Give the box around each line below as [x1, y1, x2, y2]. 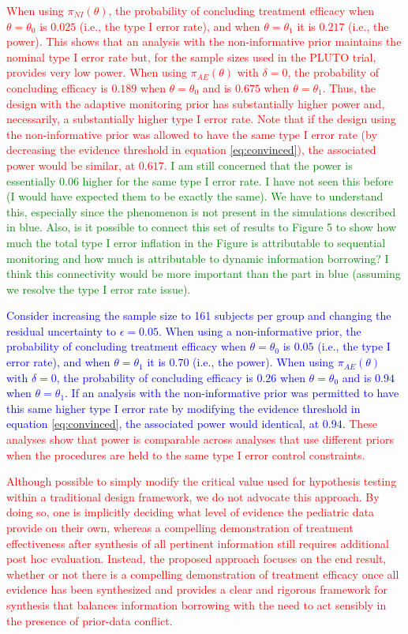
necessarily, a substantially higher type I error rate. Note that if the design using [6, 111, 396, 127]
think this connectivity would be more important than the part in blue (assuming [6, 265, 401, 282]
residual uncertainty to [6, 322, 117, 339]
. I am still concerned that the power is [163, 156, 353, 173]
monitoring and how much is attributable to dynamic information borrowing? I [6, 249, 389, 266]
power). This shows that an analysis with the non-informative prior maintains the [6, 33, 402, 50]
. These [342, 415, 378, 432]
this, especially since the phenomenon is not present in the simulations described [6, 203, 396, 219]
